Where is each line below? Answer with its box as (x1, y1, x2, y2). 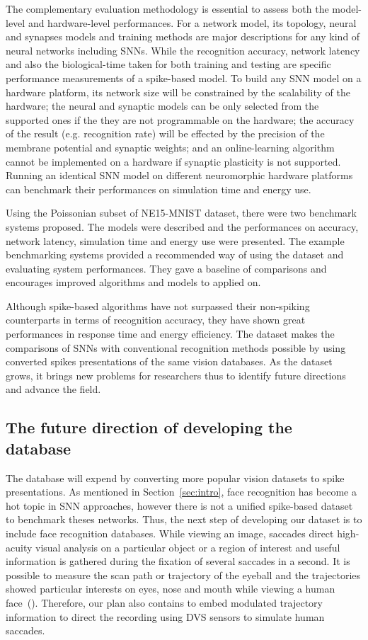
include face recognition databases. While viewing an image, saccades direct (6, 526, 334, 540)
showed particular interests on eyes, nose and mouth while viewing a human (6, 581, 335, 596)
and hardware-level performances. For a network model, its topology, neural (28, 15, 357, 30)
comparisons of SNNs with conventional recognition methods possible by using (6, 340, 346, 355)
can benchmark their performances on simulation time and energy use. (6, 181, 311, 196)
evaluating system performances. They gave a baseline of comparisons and (6, 261, 327, 275)
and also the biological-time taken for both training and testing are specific (6, 57, 331, 72)
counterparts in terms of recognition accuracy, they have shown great (6, 312, 306, 327)
